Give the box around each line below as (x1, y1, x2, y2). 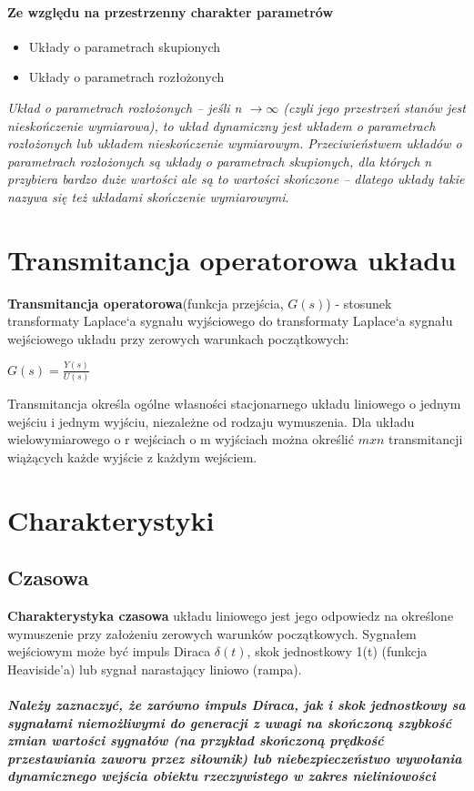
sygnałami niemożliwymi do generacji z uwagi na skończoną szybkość (7, 713, 452, 732)
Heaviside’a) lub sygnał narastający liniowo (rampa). (7, 659, 302, 678)
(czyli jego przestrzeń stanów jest (283, 97, 466, 117)
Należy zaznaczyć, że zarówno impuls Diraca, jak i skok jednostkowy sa (7, 695, 466, 714)
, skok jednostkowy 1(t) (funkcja (247, 642, 428, 661)
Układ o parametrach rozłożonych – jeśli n (7, 97, 242, 117)
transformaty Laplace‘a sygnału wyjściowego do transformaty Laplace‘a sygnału (7, 311, 453, 330)
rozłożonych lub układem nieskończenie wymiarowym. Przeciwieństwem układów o (7, 134, 462, 153)
